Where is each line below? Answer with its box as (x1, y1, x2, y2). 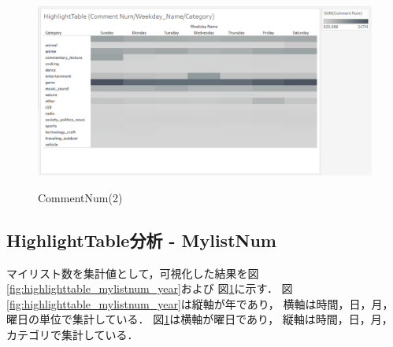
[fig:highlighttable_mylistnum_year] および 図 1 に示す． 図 (6, 280, 293, 297)
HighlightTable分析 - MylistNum (6, 227, 276, 252)
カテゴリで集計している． (6, 327, 139, 343)
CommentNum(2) (38, 189, 123, 205)
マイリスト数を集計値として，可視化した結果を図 (6, 264, 259, 281)
